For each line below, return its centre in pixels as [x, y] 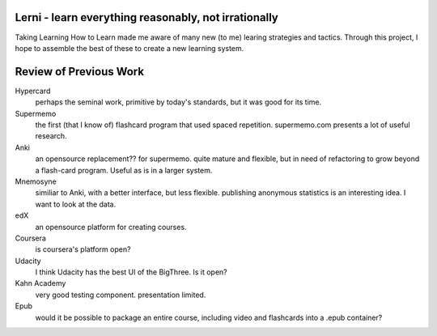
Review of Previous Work [80, 72]
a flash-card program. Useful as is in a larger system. [124, 170]
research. [51, 136]
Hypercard [33, 91]
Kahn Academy [40, 283]
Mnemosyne [36, 181]
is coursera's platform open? [83, 249]
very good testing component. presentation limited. [121, 295]
